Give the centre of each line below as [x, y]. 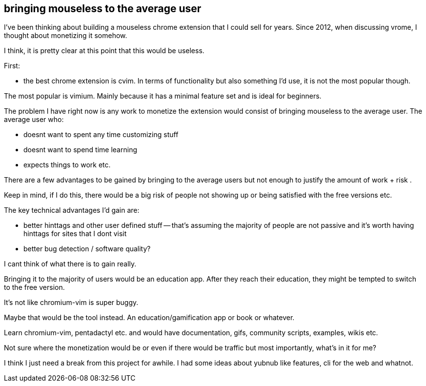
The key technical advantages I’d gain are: [72, 210]
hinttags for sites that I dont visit [75, 234]
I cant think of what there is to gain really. [70, 264]
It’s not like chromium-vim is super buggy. [71, 303]
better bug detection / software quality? [87, 249]
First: [12, 66]
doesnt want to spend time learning [80, 150]
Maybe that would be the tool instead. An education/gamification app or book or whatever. [149, 318]
